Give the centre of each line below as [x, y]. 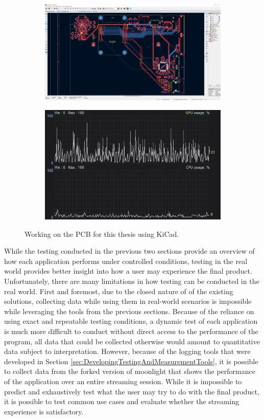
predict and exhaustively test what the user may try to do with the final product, [132, 391]
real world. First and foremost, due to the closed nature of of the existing [119, 291]
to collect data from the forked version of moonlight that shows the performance [130, 371]
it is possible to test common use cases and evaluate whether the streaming [122, 401]
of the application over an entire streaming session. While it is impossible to [123, 381]
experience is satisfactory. [44, 411]
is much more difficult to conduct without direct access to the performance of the [131, 331]
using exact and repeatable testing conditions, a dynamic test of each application [131, 321]
